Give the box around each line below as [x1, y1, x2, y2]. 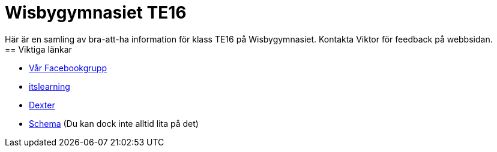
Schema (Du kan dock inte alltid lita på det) [29, 118, 199, 129]
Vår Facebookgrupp [29, 62, 107, 73]
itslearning [29, 81, 70, 92]
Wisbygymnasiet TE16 [5, 2, 187, 23]
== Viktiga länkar [5, 44, 72, 54]
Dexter [29, 99, 55, 110]
